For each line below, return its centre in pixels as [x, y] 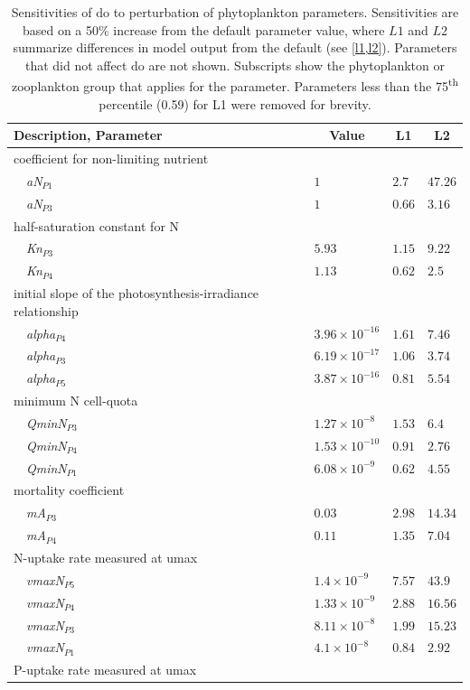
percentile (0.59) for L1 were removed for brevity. [235, 103]
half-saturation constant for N [97, 225]
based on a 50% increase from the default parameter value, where [203, 29]
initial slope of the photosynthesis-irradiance [136, 293]
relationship [46, 310]
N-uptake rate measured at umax [106, 557]
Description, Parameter [88, 135]
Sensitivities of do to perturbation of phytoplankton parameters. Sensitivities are [235, 12]
